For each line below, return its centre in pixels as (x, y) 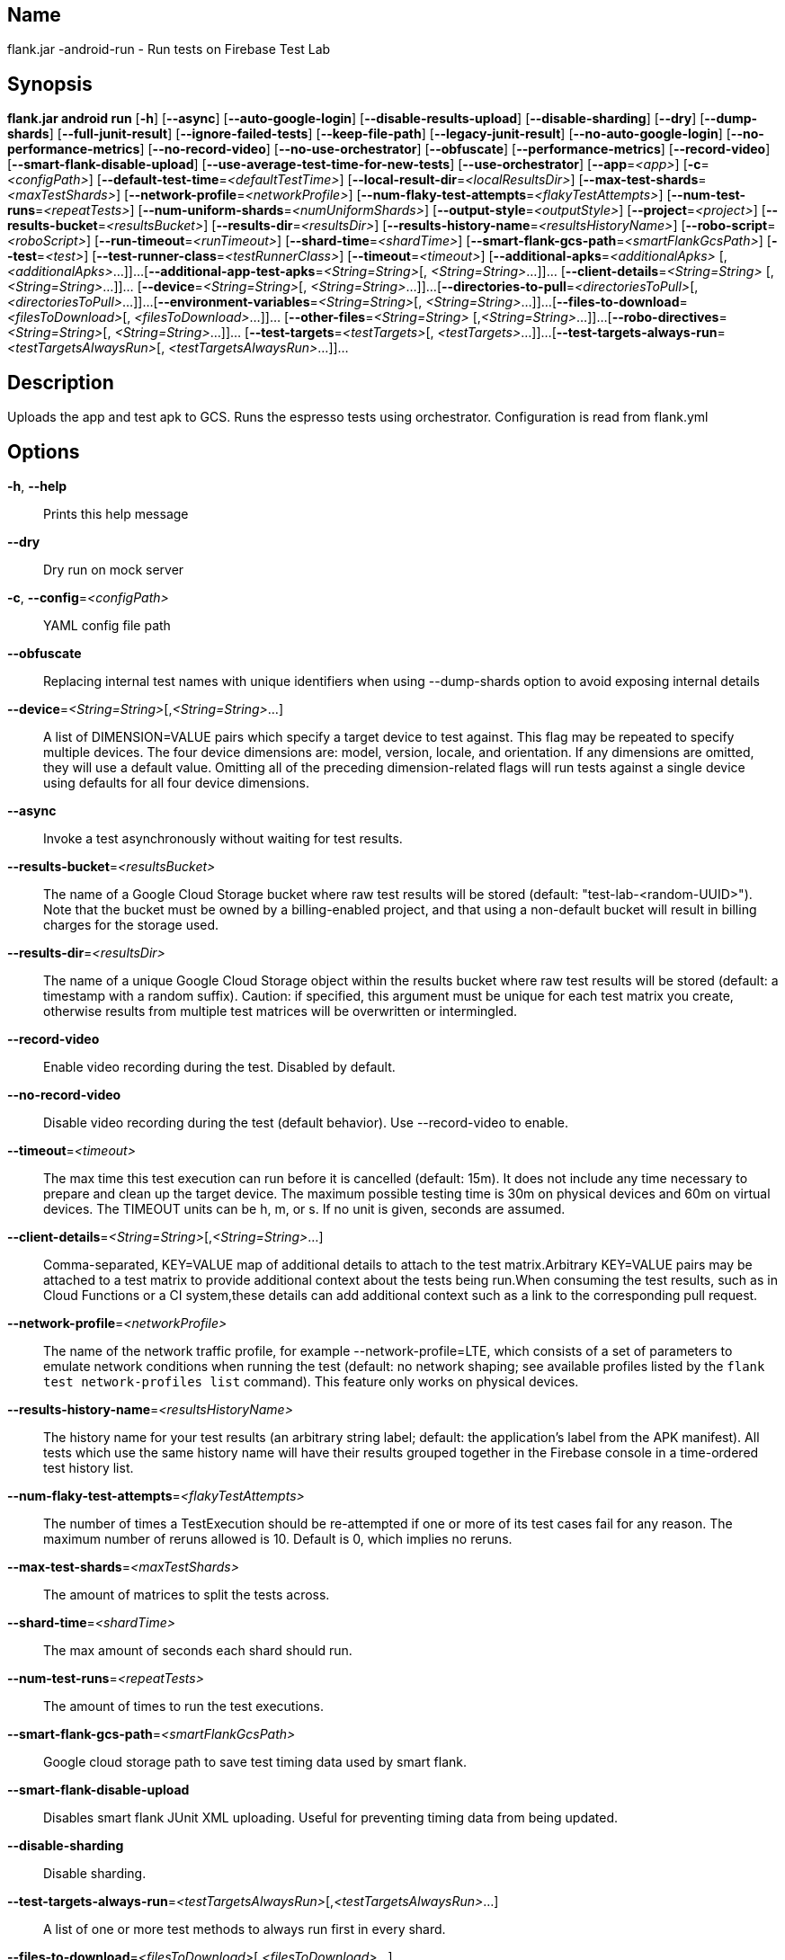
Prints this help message (116, 513)
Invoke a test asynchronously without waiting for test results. (223, 838)
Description (61, 382)
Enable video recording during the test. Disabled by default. (219, 1066)
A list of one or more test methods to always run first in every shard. (245, 1929)
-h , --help (37, 486)
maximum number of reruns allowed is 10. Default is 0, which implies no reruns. (278, 1538)
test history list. (89, 1467)
